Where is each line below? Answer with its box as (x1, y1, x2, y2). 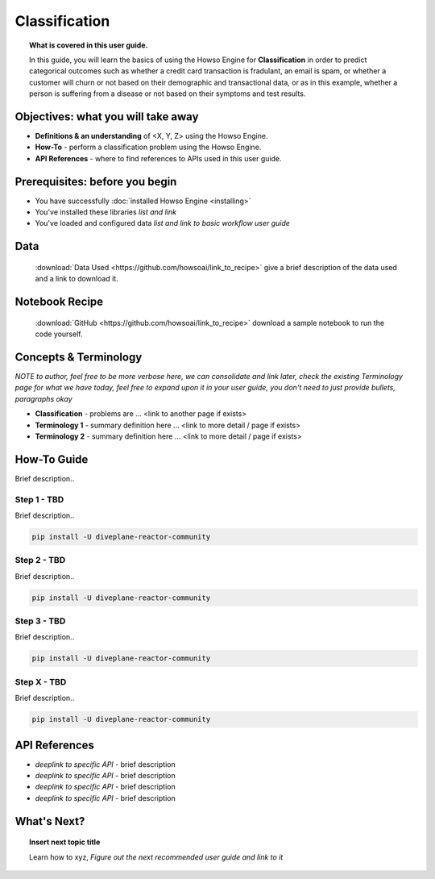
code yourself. (35, 329, 83, 339)
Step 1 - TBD (14, 494, 64, 505)
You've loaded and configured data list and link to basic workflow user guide (35, 219, 290, 228)
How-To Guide (14, 452, 89, 466)
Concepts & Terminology (14, 350, 143, 364)
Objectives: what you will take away (14, 110, 199, 123)
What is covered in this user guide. (29, 40, 148, 50)
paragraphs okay (14, 394, 72, 403)
